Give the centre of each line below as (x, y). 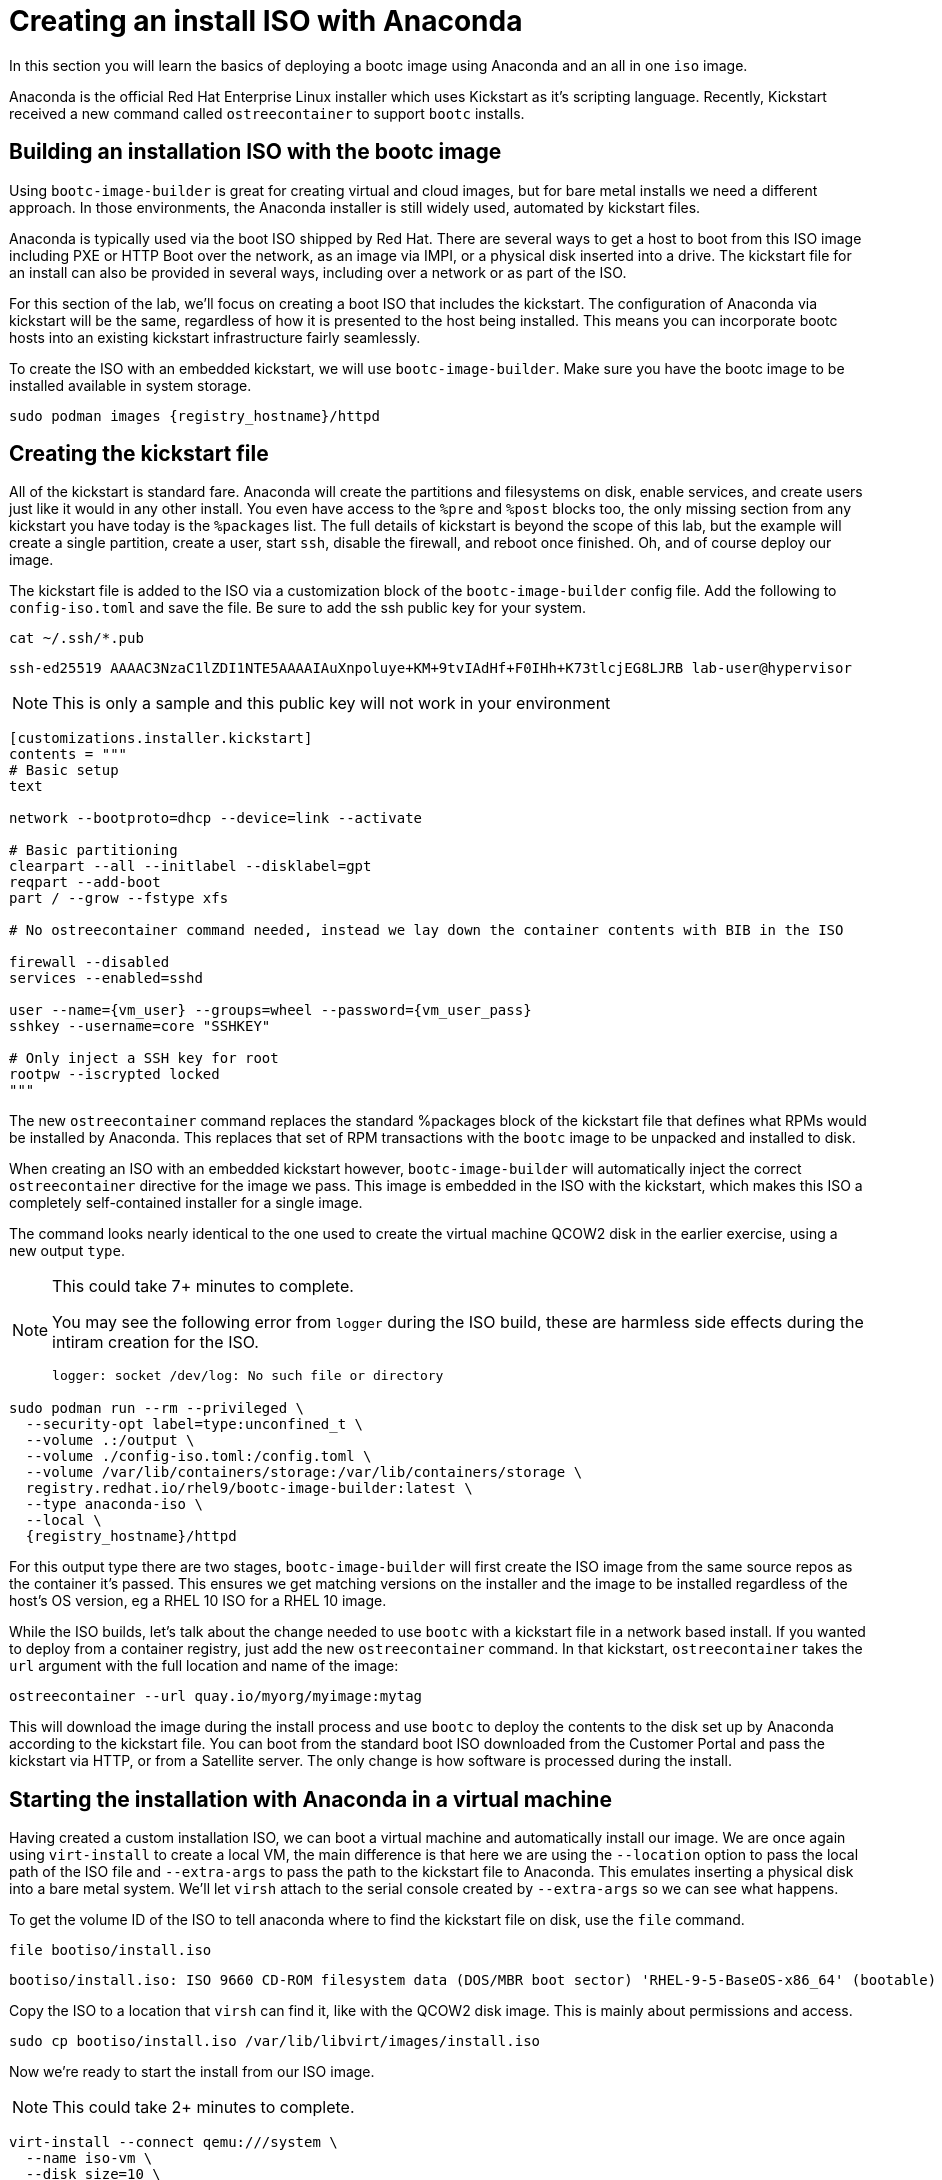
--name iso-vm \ (89, 2158)
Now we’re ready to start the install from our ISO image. (192, 2072)
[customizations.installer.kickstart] (161, 738)
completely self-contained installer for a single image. (186, 1203)
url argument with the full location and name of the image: (204, 1666)
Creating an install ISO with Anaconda (266, 21)
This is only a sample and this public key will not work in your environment (331, 703)
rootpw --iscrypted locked (114, 1074)
